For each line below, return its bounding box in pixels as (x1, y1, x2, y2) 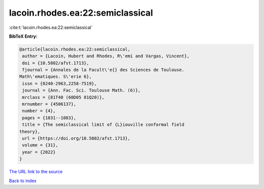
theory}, (19, 129, 41, 134)
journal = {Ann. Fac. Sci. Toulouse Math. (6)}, (22, 88, 141, 93)
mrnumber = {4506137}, (22, 101, 77, 107)
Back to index (9, 178, 37, 184)
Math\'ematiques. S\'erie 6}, (19, 74, 92, 79)
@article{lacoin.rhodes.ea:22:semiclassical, (19, 47, 131, 52)
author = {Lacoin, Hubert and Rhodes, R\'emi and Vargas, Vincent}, (22, 53, 190, 59)
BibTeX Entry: (9, 33, 38, 39)
